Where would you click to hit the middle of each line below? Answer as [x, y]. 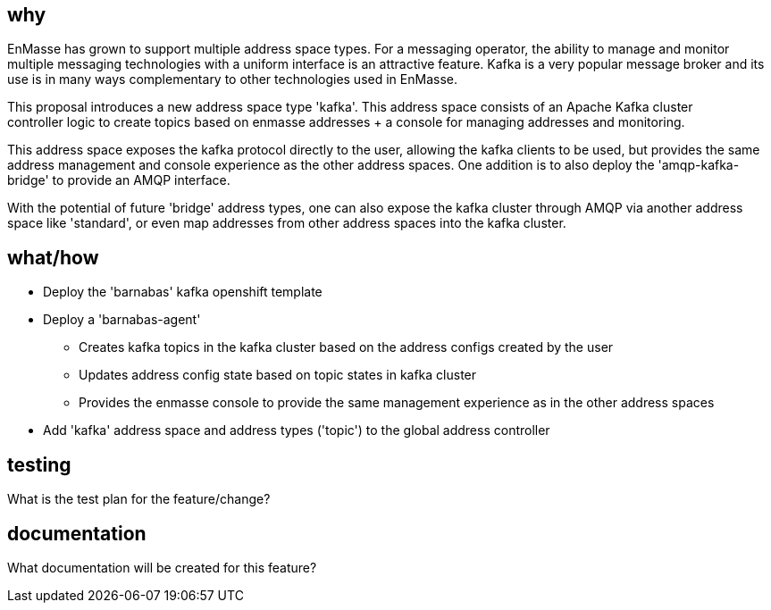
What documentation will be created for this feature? [162, 567]
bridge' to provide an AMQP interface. [119, 180]
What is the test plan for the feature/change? [139, 499]
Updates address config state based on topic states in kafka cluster [278, 375]
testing [39, 464]
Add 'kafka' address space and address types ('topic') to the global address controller [297, 430]
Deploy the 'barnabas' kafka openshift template [183, 292]
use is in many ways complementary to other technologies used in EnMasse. [232, 79]
